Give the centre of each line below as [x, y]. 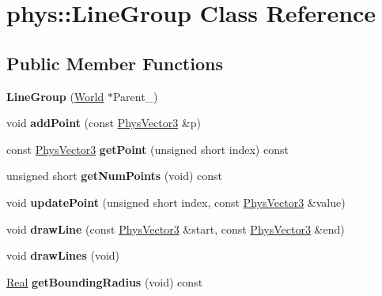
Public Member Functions [115, 63]
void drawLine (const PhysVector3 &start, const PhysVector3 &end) [176, 229]
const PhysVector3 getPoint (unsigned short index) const [148, 149]
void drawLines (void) [63, 255]
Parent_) [135, 96]
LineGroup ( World [55, 96]
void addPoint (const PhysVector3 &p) [104, 123]
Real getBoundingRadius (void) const [105, 281]
